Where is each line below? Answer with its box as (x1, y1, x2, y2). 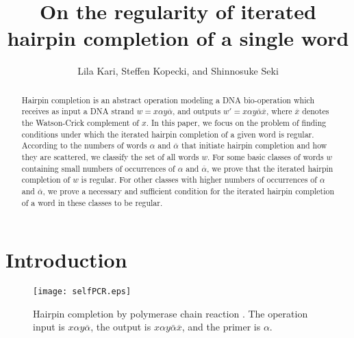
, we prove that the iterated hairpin (207, 162, 333, 174)
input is (33, 320, 65, 334)
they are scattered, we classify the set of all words (21, 151, 199, 162)
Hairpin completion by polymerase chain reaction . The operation (33, 306, 308, 320)
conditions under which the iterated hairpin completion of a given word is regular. (21, 128, 314, 140)
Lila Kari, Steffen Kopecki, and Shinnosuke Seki (77, 64, 279, 78)
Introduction (5, 246, 127, 274)
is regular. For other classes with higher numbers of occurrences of (81, 174, 317, 185)
